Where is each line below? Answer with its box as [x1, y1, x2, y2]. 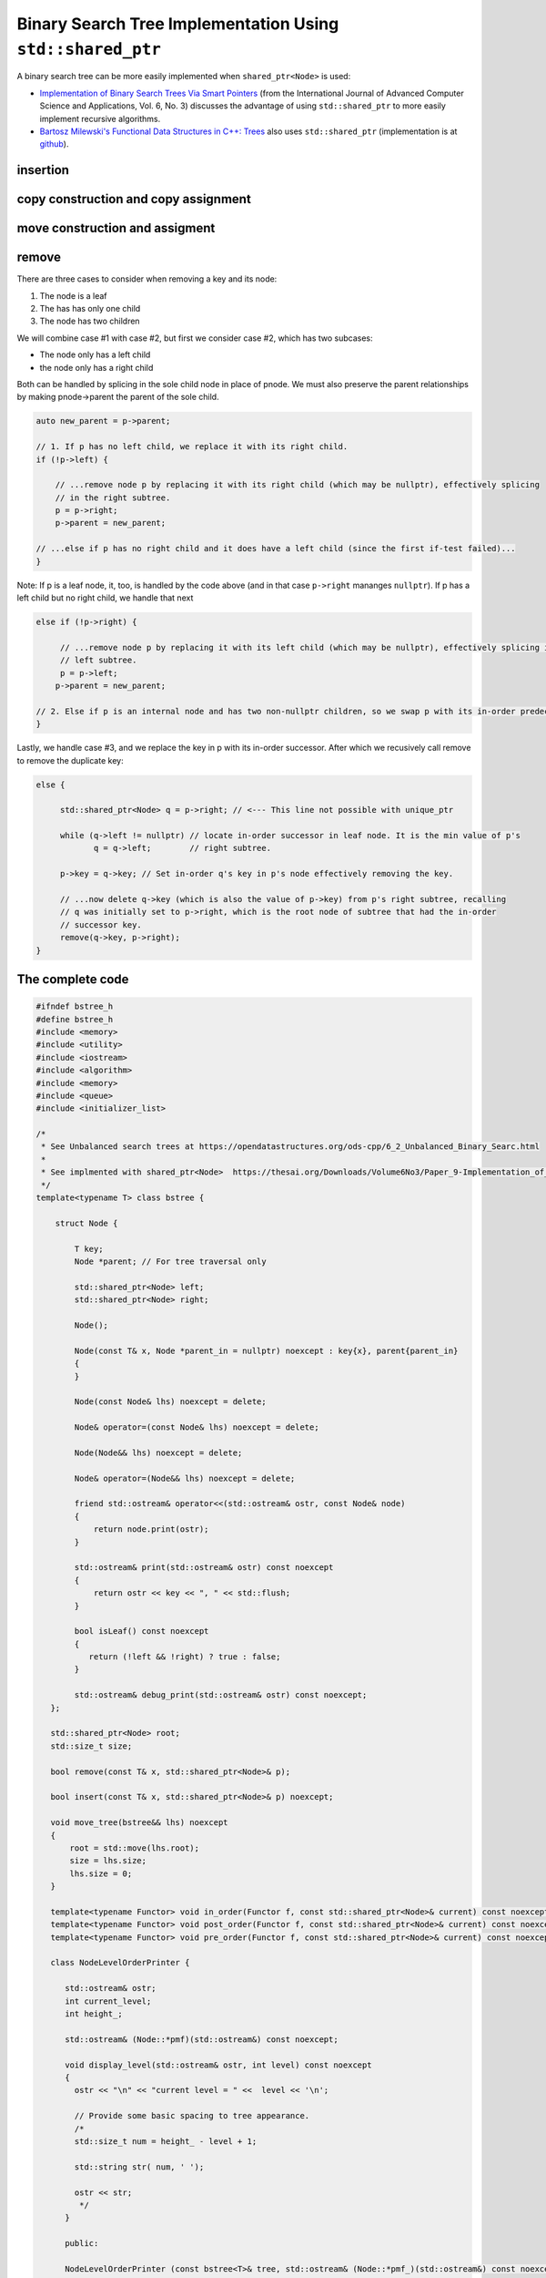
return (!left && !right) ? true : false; [88, 1652, 281, 1662]
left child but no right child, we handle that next [16, 592, 194, 603]
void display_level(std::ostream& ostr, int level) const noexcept [65, 2059, 372, 2070]
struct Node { [55, 1217, 118, 1228]
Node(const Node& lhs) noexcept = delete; [74, 1397, 268, 1407]
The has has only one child [39, 303, 141, 314]
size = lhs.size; [69, 1855, 147, 1866]
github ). [39, 139, 69, 149]
